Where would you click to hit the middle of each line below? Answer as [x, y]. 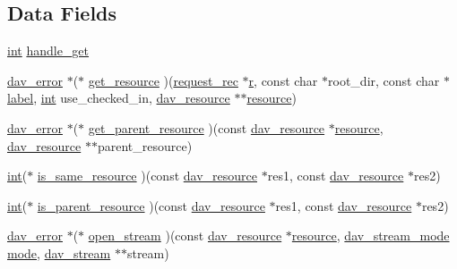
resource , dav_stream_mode [371, 235]
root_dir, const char [384, 80]
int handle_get [48, 50]
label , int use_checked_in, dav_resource [119, 98]
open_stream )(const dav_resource [185, 235]
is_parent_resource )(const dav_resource [151, 205]
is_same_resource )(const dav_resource [147, 176]
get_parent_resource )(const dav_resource [207, 127]
